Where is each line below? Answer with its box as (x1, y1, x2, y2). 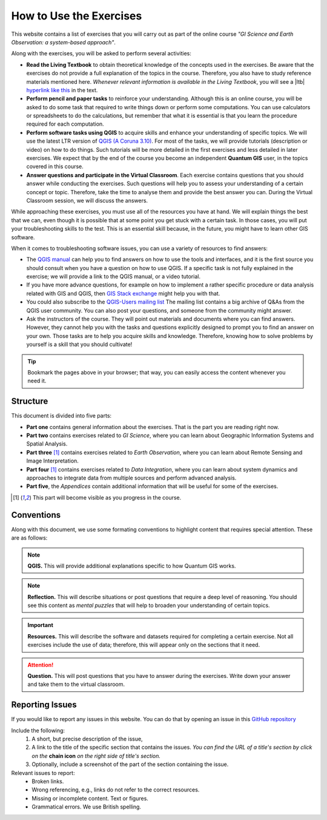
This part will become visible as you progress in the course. (32, 493, 182, 501)
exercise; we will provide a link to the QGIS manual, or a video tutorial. (26, 273, 201, 280)
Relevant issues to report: (11, 769, 75, 776)
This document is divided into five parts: (11, 412, 112, 419)
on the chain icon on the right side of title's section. (31, 752, 160, 759)
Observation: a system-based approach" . (11, 38, 116, 46)
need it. (27, 377, 47, 385)
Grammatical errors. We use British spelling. (31, 803, 142, 810)
